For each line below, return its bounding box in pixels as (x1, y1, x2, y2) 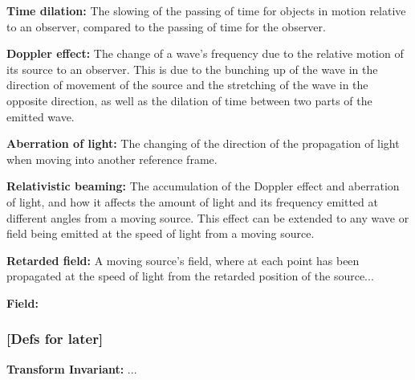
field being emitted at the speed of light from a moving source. (6, 225, 315, 242)
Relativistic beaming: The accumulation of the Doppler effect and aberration (6, 178, 400, 194)
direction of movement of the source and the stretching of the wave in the (6, 76, 368, 93)
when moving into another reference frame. (6, 150, 218, 167)
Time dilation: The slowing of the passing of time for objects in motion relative (6, 2, 406, 18)
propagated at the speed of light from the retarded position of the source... (6, 268, 374, 284)
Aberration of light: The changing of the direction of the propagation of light (6, 135, 400, 152)
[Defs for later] (6, 329, 104, 349)
